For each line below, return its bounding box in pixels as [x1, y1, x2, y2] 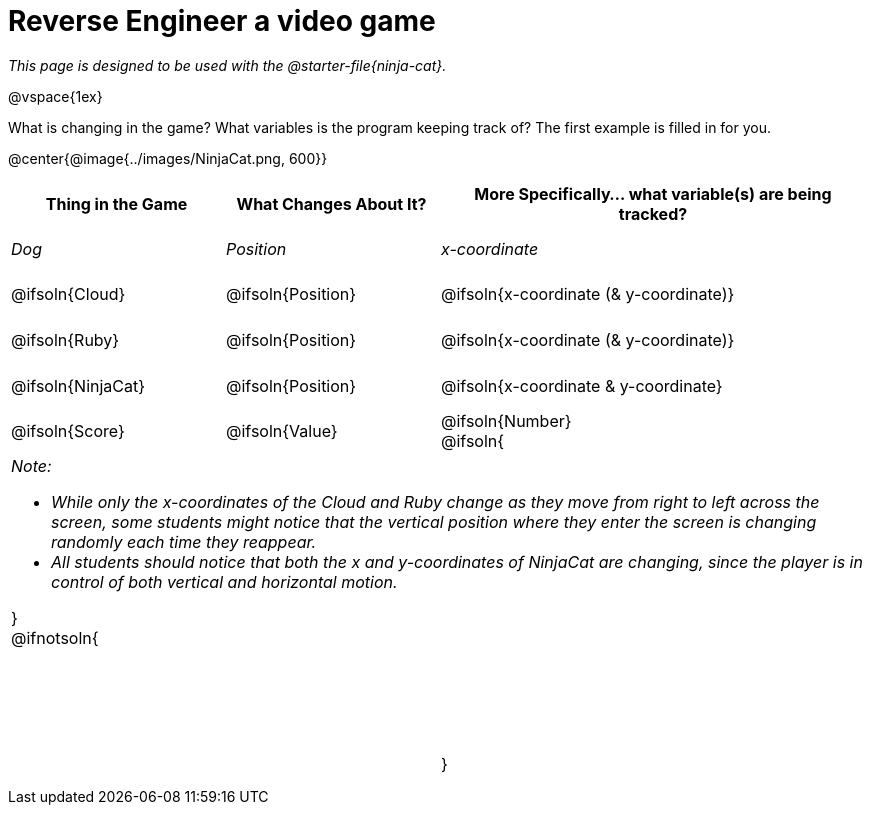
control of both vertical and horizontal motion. [51, 572, 398, 593]
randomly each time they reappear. [51, 532, 317, 553]
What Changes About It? [236, 193, 427, 214]
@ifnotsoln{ [11, 628, 99, 649]
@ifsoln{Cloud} [11, 284, 126, 305]
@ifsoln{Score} [11, 421, 125, 442]
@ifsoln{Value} [226, 421, 338, 442]
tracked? [618, 203, 688, 224]
